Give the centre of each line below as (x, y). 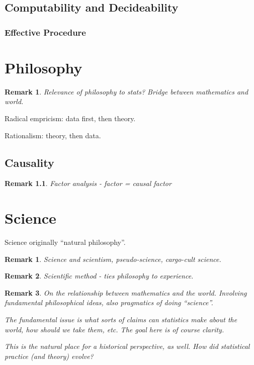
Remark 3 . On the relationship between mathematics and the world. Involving (126, 292)
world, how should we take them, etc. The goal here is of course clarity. (114, 329)
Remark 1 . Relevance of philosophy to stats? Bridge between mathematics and (126, 91)
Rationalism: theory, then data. (53, 135)
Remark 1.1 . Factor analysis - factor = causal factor (88, 183)
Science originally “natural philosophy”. (65, 242)
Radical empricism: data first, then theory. (70, 118)
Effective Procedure (45, 32)
